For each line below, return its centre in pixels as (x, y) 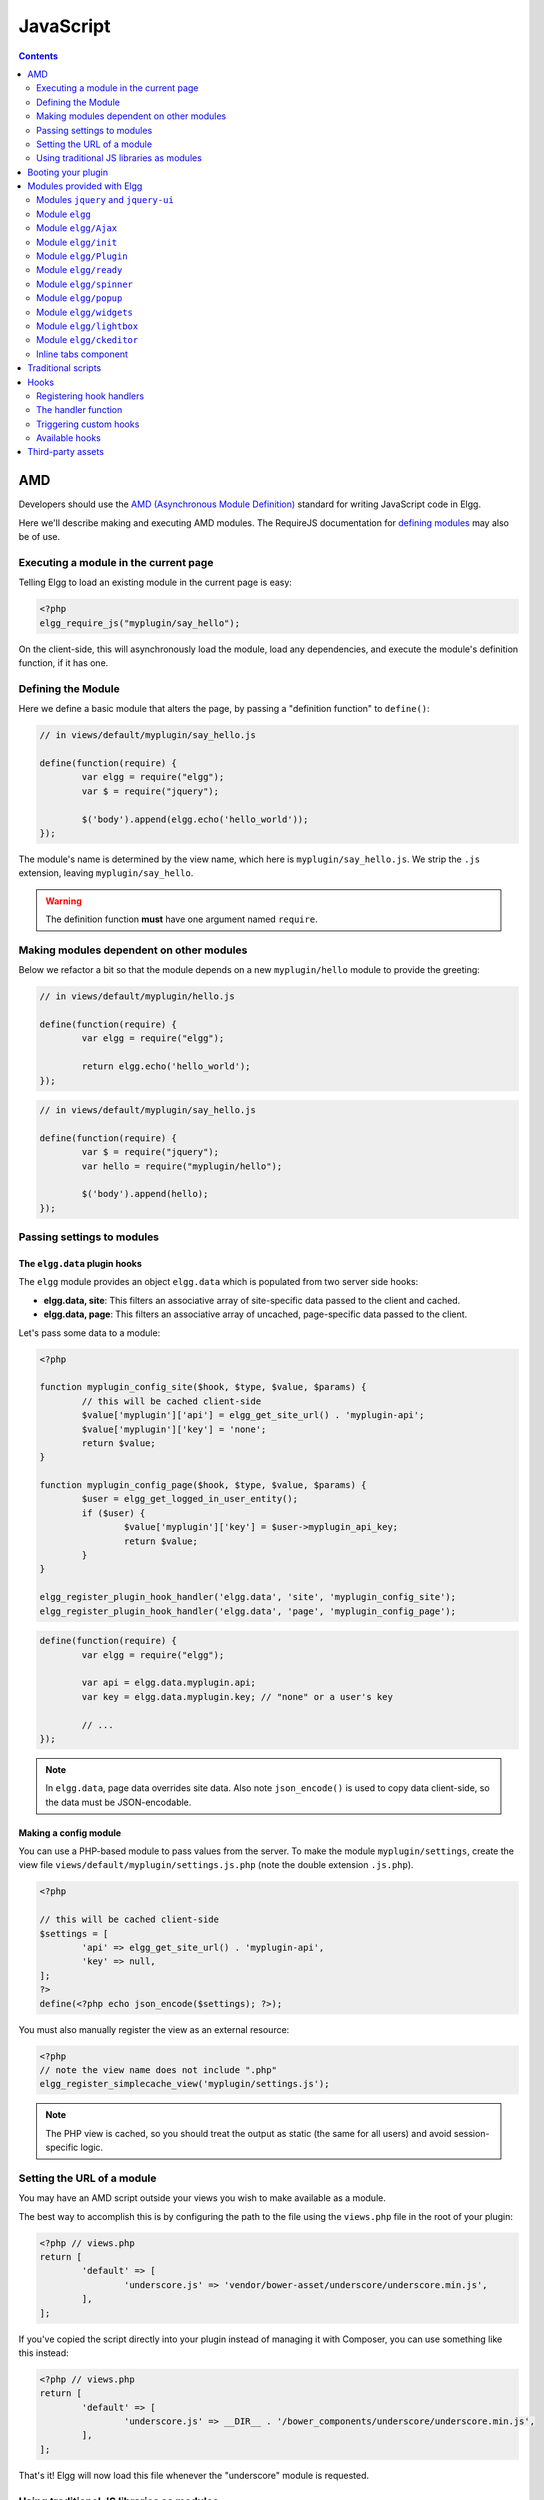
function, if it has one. (63, 663)
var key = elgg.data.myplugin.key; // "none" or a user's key (237, 1696)
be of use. (39, 537)
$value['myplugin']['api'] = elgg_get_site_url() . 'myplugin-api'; (253, 1415)
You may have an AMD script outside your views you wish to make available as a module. (202, 2198)
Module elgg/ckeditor (87, 340)
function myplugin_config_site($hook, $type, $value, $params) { (203, 1387)
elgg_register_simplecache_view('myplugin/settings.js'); (184, 2084)
